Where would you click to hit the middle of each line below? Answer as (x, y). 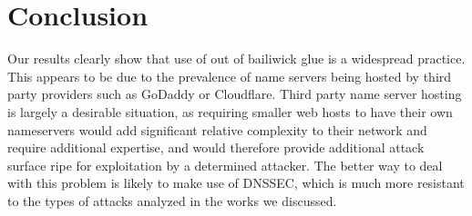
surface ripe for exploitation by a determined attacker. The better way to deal (225, 165)
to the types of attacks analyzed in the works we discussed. (172, 200)
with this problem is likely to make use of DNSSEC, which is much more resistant (236, 183)
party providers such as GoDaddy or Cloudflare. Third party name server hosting (235, 94)
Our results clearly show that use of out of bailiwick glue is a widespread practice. (236, 59)
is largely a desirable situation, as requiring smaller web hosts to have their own (230, 111)
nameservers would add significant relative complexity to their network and (217, 129)
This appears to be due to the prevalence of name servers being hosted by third (230, 76)
